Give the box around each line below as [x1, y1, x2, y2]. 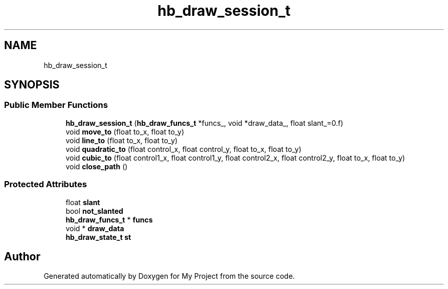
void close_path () [65, 162, 128, 171]
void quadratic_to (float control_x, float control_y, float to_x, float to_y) [65, 144, 302, 153]
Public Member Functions [4, 100, 108, 110]
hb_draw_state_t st [65, 232, 131, 241]
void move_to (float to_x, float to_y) [65, 127, 185, 136]
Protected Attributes [4, 179, 87, 190]
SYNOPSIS [4, 78, 60, 92]
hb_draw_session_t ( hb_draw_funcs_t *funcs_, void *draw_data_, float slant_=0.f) [65, 118, 344, 127]
